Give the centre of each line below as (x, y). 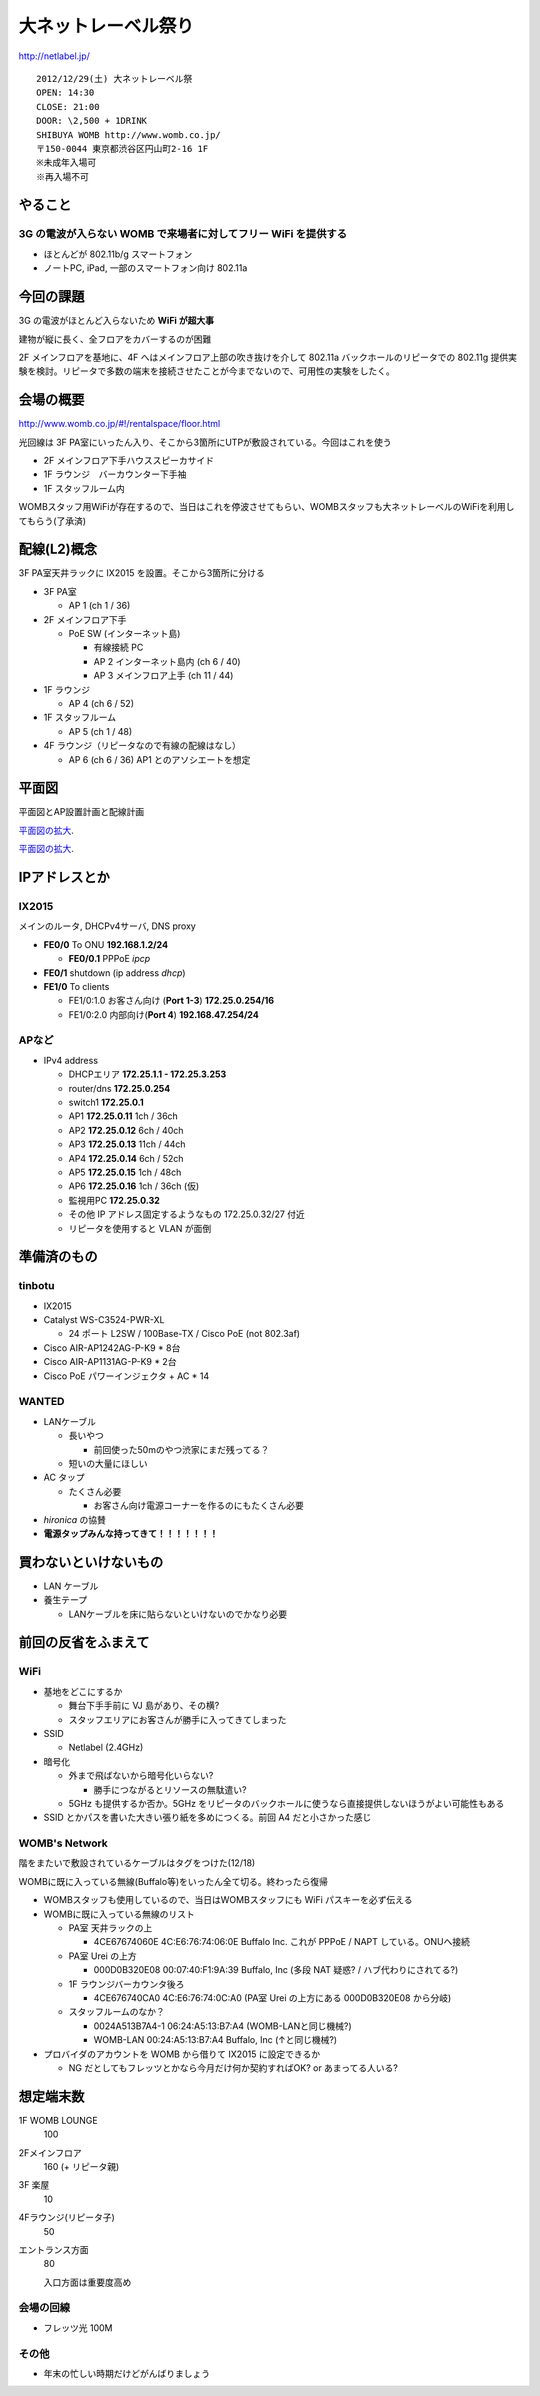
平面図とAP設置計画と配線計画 (81, 812)
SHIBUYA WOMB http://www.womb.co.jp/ (129, 134)
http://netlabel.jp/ (54, 56)
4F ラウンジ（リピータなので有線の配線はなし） (142, 746)
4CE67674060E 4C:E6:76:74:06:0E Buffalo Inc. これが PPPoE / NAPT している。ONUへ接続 (281, 1942)
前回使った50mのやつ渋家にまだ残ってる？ (181, 1449)
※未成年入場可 (66, 163)
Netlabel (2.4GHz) (106, 1747)
